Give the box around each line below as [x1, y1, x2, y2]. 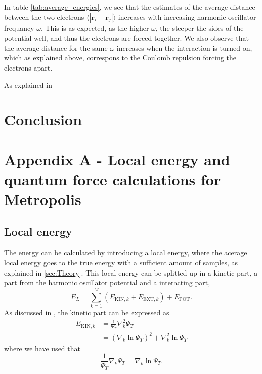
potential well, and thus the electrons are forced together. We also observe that [4, 32, 249, 43]
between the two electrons [4, 11, 84, 22]
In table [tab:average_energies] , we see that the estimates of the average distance [4, 2, 255, 12]
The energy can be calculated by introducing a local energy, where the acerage [4, 247, 247, 258]
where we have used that [4, 343, 80, 353]
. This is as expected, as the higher [40, 22, 149, 33]
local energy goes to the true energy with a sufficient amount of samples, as [4, 257, 238, 268]
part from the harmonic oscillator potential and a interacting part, [4, 277, 210, 288]
